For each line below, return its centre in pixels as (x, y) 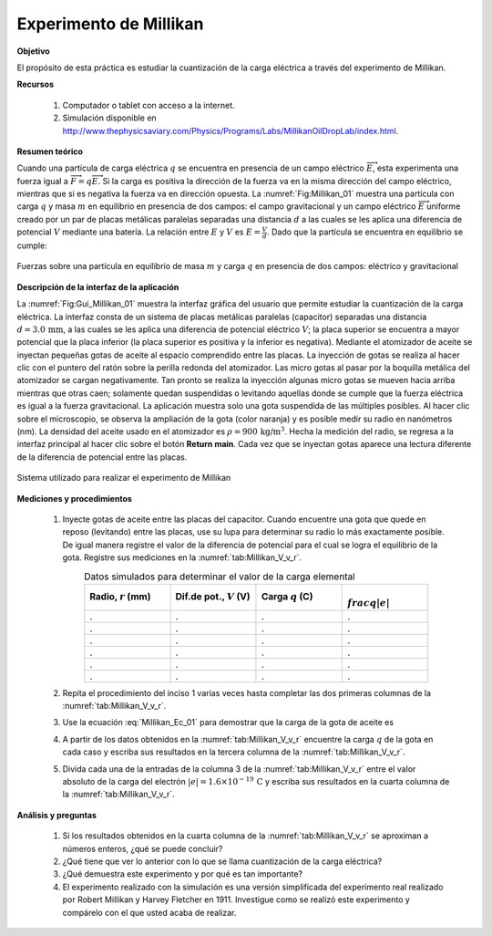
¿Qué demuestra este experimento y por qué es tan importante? (183, 874)
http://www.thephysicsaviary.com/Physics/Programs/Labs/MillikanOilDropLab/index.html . (231, 130)
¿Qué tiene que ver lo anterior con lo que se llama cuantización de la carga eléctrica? (222, 861)
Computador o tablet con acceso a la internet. (149, 105)
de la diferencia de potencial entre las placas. (102, 457)
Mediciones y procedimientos (74, 498)
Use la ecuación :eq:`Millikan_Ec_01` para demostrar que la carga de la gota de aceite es (228, 723)
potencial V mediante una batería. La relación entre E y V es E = (139, 232)
